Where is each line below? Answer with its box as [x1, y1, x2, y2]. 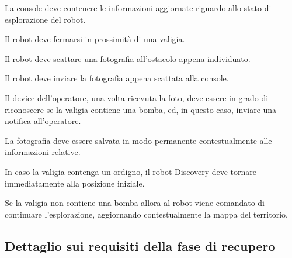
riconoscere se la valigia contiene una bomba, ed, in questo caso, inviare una [5, 103, 277, 115]
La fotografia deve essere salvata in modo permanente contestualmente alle [5, 134, 272, 146]
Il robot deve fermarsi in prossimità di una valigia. [5, 33, 185, 45]
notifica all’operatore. [5, 115, 81, 127]
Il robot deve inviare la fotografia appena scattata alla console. [5, 72, 229, 84]
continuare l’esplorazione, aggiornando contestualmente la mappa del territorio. [5, 208, 288, 220]
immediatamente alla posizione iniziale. [5, 177, 145, 189]
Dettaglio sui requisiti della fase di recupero [5, 236, 276, 254]
